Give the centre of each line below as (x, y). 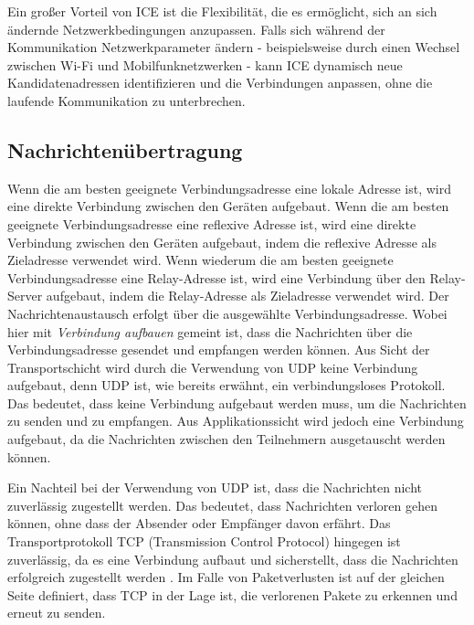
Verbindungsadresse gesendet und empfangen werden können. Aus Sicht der (219, 350)
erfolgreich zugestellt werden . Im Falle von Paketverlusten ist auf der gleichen (226, 577)
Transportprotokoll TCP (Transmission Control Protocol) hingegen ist (204, 541)
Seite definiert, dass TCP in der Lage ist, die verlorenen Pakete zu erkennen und (232, 594)
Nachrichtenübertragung (125, 149)
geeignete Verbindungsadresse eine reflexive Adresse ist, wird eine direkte (212, 223)
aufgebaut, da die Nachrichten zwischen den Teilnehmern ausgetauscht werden (226, 439)
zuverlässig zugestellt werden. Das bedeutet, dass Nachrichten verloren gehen (222, 505)
